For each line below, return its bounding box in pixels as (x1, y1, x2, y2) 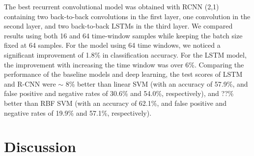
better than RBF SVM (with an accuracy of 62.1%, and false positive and (4, 97, 227, 108)
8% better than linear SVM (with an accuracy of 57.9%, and (65, 78, 248, 89)
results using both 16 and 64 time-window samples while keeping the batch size (4, 30, 243, 40)
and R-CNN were (4, 78, 56, 89)
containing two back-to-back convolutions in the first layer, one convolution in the (4, 11, 251, 21)
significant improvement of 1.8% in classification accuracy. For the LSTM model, (4, 49, 247, 60)
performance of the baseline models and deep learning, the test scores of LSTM (4, 69, 243, 79)
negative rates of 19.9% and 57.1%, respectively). (4, 107, 152, 118)
